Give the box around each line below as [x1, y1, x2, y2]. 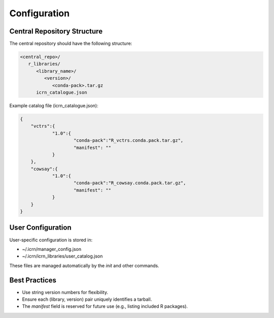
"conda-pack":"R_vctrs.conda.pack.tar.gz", [74, 138, 184, 143]
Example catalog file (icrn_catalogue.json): [9, 102, 98, 109]
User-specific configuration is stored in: [9, 237, 93, 243]
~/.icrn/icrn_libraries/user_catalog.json [22, 253, 103, 259]
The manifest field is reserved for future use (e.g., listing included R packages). [22, 303, 188, 309]
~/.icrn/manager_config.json [22, 246, 81, 252]
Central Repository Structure [9, 27, 103, 36]
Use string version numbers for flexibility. [22, 289, 109, 295]
